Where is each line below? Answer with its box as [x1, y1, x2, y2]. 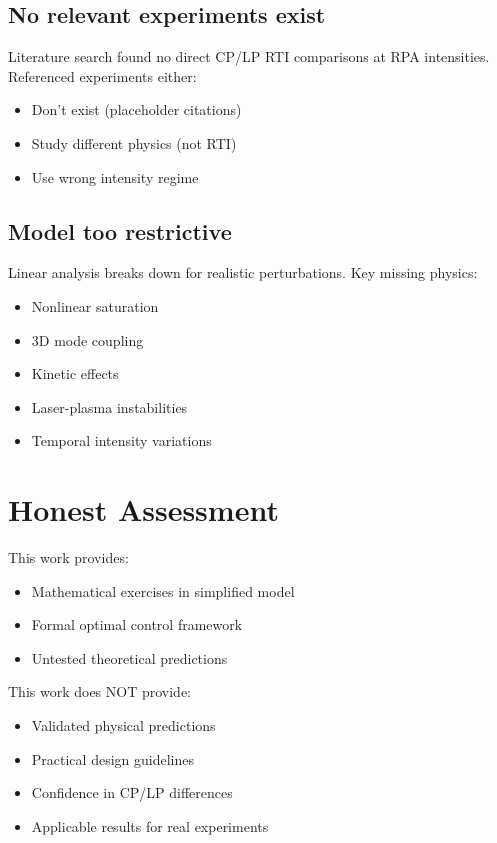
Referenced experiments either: [8, 65, 197, 86]
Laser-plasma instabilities [31, 396, 188, 417]
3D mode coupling [31, 329, 144, 350]
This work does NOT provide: [8, 681, 192, 702]
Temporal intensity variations [31, 430, 212, 451]
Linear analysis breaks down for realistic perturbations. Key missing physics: [8, 262, 478, 283]
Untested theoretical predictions [31, 647, 228, 668]
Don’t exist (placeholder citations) [31, 99, 242, 120]
